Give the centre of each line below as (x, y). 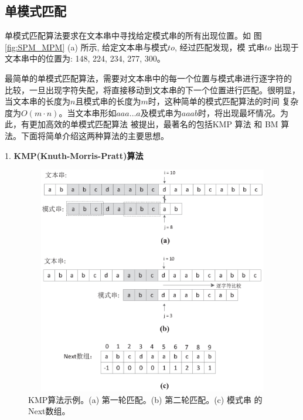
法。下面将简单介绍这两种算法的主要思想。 (87, 135)
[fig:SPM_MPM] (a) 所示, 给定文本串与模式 (86, 47)
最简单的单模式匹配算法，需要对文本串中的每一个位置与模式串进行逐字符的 (148, 78)
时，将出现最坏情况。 (239, 112)
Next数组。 (49, 411)
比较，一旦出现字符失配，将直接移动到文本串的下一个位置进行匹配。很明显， (152, 89)
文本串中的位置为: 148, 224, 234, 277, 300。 (85, 58)
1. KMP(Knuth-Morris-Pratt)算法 (74, 155)
